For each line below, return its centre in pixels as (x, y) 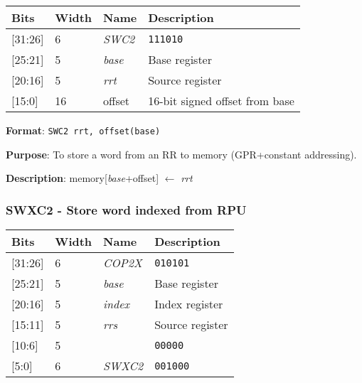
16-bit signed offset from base (221, 101)
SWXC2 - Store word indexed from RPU (126, 209)
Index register (189, 304)
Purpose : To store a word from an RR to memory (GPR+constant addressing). (181, 154)
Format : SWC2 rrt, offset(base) (83, 130)
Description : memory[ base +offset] (82, 178)
